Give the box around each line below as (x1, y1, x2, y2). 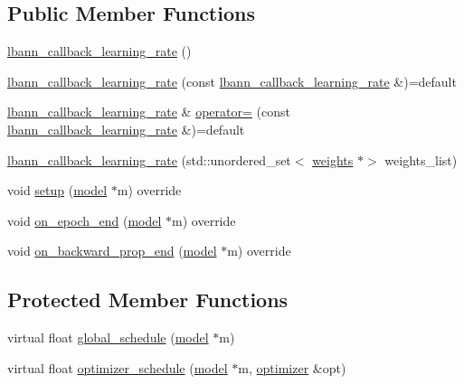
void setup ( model (7, 181, 108, 200)
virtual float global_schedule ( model (7, 328, 209, 347)
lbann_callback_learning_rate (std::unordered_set (7, 150, 291, 169)
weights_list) (384, 150, 458, 169)
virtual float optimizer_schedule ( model (7, 358, 228, 377)
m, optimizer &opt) (238, 358, 346, 377)
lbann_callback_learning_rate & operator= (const (7, 102, 290, 121)
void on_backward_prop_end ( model (7, 241, 217, 260)
